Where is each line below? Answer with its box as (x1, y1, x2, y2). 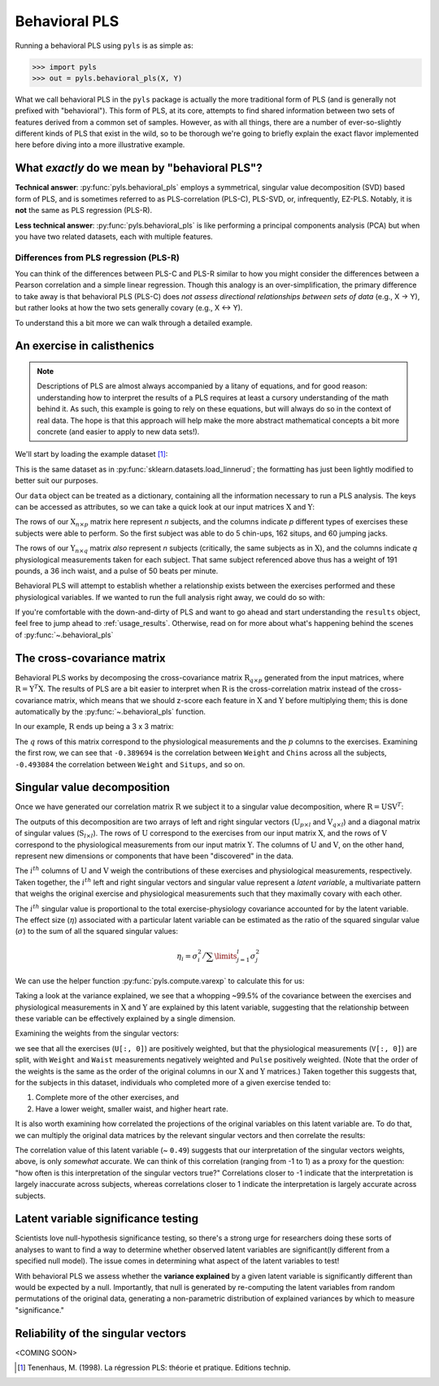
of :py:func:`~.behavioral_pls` (15, 630, 114, 640)
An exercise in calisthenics (15, 339, 154, 353)
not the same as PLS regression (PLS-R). (15, 206, 153, 215)
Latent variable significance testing (15, 1212, 199, 1226)
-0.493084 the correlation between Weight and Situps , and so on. (15, 759, 246, 769)
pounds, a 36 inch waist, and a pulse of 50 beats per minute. (15, 566, 219, 576)
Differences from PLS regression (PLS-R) (15, 252, 180, 263)
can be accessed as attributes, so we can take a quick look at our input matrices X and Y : (15, 502, 315, 511)
